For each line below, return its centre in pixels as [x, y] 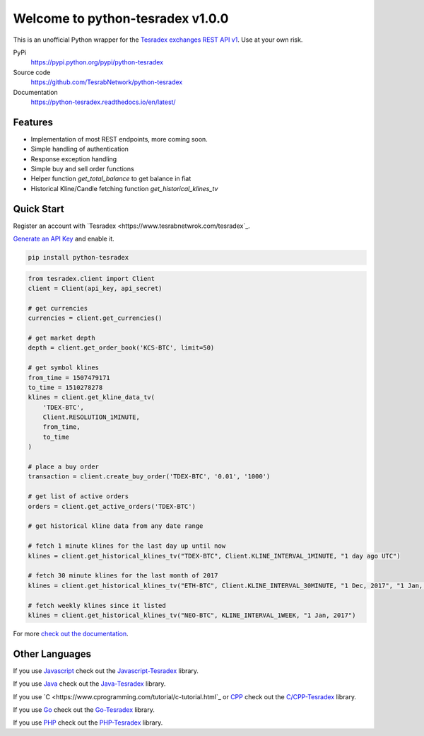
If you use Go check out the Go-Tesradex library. [84, 709]
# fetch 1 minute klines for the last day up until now [127, 546]
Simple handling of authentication [79, 149]
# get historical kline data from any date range [116, 526]
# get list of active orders [78, 496]
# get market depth [61, 338]
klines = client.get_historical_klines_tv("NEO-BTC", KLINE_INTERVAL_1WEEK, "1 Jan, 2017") [192, 615]
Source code [32, 72]
